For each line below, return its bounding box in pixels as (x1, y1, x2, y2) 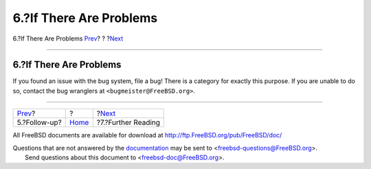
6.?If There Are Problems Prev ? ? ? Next (12, 34, 124, 43)
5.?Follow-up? (16, 117, 62, 127)
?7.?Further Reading (96, 117, 161, 127)
